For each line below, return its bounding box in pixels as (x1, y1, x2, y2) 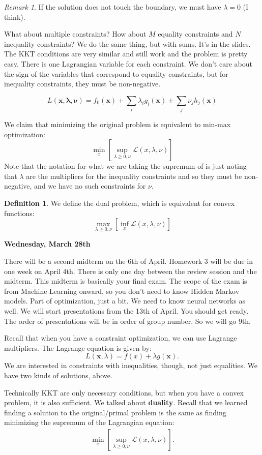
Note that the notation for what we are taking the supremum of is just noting (4, 161, 247, 171)
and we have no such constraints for (34, 180, 146, 191)
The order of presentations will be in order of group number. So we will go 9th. (4, 315, 251, 326)
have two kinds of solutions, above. (4, 370, 112, 380)
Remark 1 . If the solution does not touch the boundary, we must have (4, 2, 221, 12)
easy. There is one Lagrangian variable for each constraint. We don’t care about (4, 58, 252, 69)
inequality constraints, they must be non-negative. (4, 78, 161, 89)
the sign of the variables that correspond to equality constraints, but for (4, 68, 228, 79)
